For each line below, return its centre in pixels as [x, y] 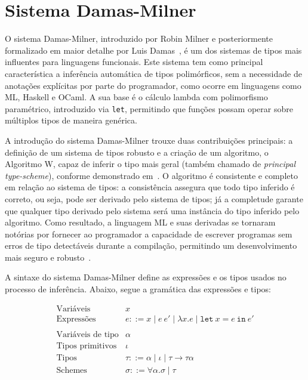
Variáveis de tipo [87, 334]
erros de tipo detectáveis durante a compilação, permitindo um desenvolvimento [151, 245]
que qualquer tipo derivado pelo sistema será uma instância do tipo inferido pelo [152, 210]
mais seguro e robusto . [48, 257]
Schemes [72, 370]
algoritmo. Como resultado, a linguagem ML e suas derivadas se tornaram [140, 222]
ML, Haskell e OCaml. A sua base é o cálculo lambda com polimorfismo [136, 97]
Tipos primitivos [87, 346]
